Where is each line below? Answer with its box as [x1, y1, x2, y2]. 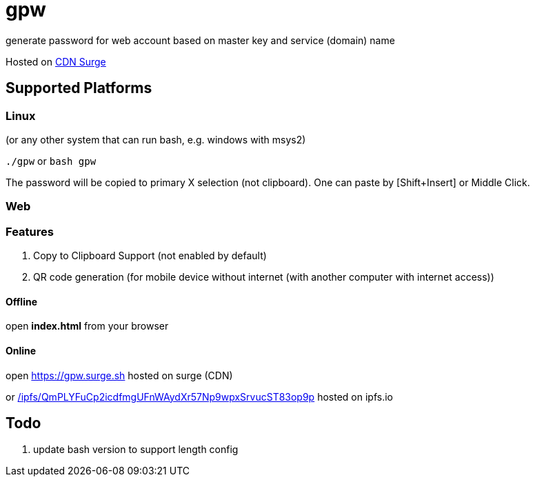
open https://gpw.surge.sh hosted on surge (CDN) [6, 369, 233, 381]
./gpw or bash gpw [6, 154, 97, 167]
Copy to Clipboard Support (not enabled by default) [33, 250, 267, 262]
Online [6, 344, 37, 357]
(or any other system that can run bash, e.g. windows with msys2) [6, 133, 306, 145]
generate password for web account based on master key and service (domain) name [6, 34, 395, 46]
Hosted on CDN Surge [6, 55, 106, 68]
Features [6, 224, 54, 239]
